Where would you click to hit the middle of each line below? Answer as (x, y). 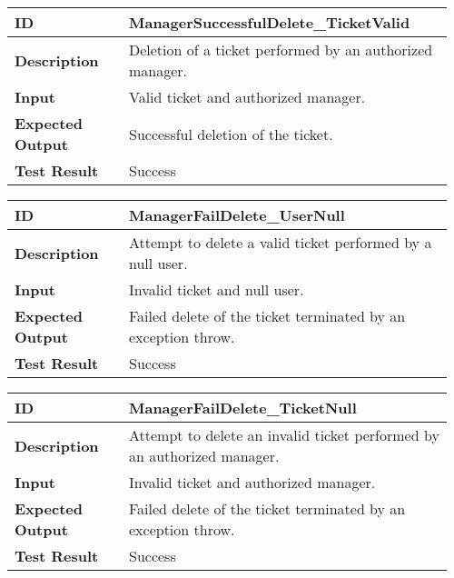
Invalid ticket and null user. (216, 289)
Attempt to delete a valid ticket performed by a (280, 242)
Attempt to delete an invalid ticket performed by (284, 435)
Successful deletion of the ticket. (231, 134)
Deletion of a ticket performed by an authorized (281, 50)
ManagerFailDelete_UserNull (237, 215)
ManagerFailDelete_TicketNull (242, 408)
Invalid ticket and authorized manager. (252, 482)
